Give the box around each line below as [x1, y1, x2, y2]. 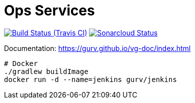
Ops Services [4, 2, 95, 19]
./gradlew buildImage [4, 67, 88, 75]
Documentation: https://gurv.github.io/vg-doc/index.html [4, 43, 191, 52]
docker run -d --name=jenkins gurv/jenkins [4, 75, 177, 83]
